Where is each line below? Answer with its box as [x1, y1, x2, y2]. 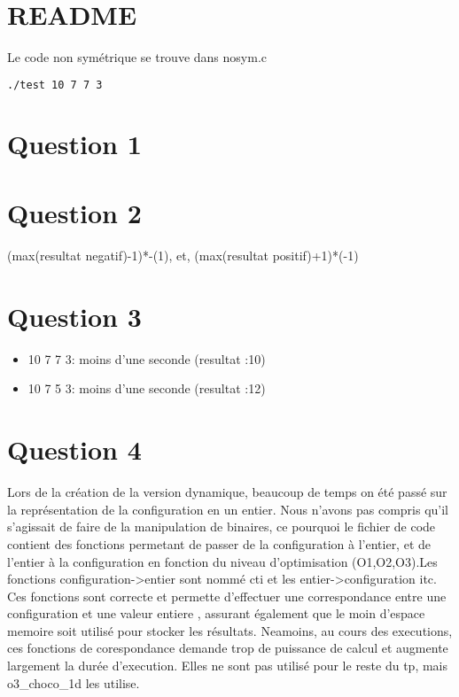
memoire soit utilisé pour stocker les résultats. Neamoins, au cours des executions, [7, 621, 453, 639]
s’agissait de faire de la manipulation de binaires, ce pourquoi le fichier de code [7, 517, 436, 536]
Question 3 [7, 298, 142, 334]
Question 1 [7, 125, 142, 161]
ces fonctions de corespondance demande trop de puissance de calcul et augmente [7, 639, 448, 657]
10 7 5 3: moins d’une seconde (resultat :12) [27, 379, 266, 398]
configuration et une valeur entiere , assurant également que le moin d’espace [7, 604, 425, 623]
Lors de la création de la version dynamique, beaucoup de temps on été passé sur [7, 483, 447, 501]
